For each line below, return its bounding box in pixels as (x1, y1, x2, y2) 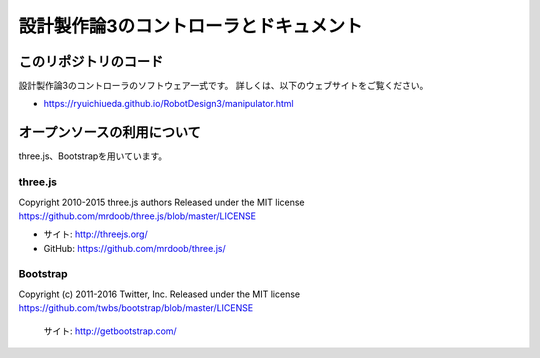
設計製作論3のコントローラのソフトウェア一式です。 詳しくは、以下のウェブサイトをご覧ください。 (18, 80, 429, 92)
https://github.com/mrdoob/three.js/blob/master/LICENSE (18, 210, 257, 222)
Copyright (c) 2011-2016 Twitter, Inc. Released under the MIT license (18, 288, 300, 300)
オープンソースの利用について (18, 124, 202, 141)
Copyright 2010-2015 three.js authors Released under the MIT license (18, 196, 305, 208)
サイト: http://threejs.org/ (43, 228, 149, 240)
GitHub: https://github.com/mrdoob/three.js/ (43, 242, 226, 254)
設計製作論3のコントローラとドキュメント (18, 15, 364, 37)
